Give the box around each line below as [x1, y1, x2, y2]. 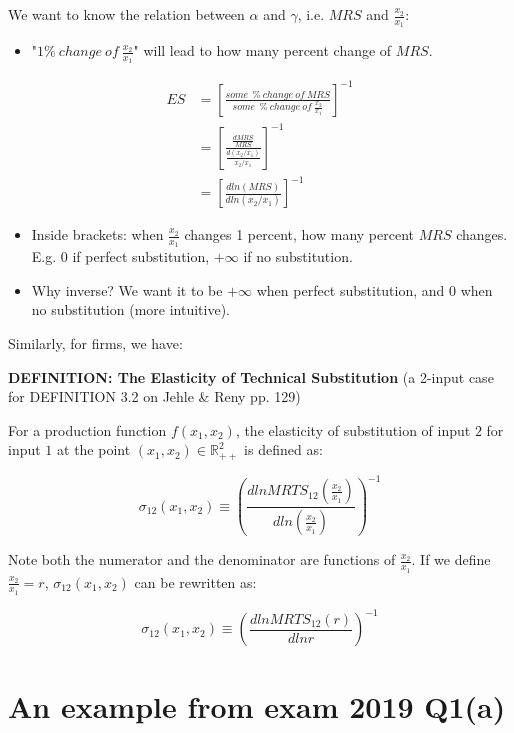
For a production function [8, 419, 167, 440]
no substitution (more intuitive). [31, 299, 230, 320]
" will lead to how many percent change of [133, 40, 392, 61]
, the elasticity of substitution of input [235, 419, 471, 440]
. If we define [411, 549, 491, 570]
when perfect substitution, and [256, 279, 445, 300]
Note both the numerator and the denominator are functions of [8, 549, 396, 570]
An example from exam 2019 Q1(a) [8, 685, 506, 726]
